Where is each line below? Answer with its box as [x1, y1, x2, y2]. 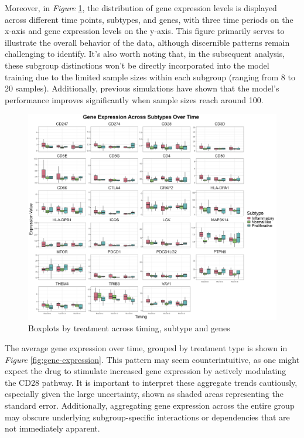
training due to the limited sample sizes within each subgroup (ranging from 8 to [5, 70, 295, 83]
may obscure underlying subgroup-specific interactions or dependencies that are [5, 410, 290, 423]
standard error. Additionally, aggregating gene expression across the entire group [5, 399, 295, 412]
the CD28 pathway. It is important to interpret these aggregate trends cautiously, [5, 376, 298, 388]
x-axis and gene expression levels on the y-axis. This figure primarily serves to [5, 25, 285, 37]
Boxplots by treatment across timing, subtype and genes [28, 322, 230, 334]
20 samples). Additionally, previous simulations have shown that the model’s [5, 82, 279, 94]
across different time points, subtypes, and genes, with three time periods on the [5, 13, 293, 25]
